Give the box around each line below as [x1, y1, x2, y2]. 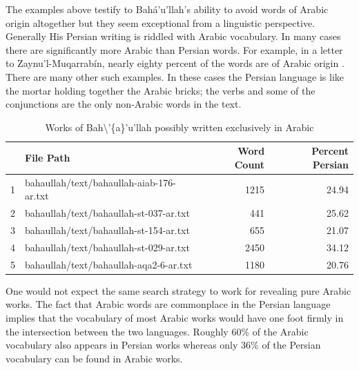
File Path [25, 150, 70, 165]
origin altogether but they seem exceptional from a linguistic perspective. [6, 15, 315, 30]
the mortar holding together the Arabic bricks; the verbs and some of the [6, 83, 316, 97]
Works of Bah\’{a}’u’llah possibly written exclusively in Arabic [45, 119, 314, 134]
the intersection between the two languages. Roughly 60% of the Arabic [6, 324, 309, 338]
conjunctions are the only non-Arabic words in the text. [6, 97, 242, 111]
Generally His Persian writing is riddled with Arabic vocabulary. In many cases [6, 29, 341, 43]
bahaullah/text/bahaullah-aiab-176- [25, 175, 177, 189]
